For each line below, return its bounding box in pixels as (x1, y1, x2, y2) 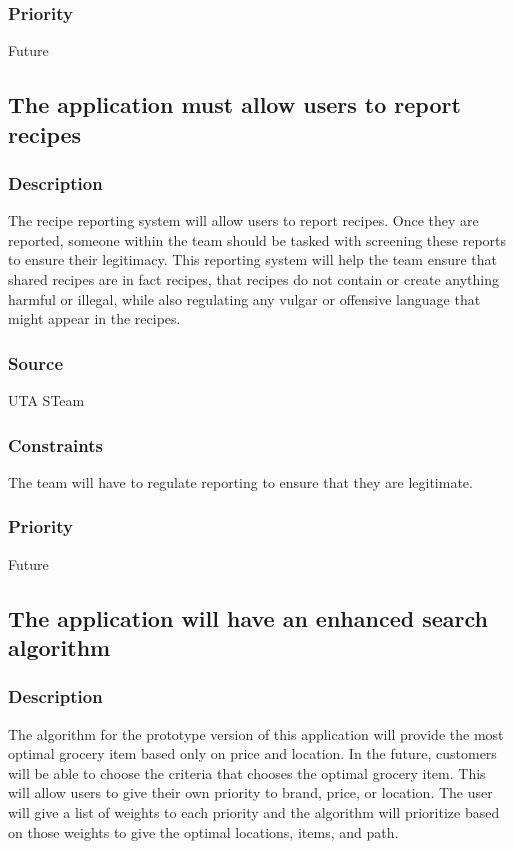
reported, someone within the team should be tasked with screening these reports (8, 229, 507, 250)
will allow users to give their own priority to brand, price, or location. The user (8, 782, 493, 803)
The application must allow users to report (8, 89, 461, 120)
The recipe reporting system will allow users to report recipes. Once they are (8, 210, 479, 231)
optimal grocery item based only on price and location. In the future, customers (8, 743, 497, 764)
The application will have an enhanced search (8, 602, 488, 633)
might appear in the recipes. (8, 308, 181, 329)
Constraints (8, 432, 103, 457)
